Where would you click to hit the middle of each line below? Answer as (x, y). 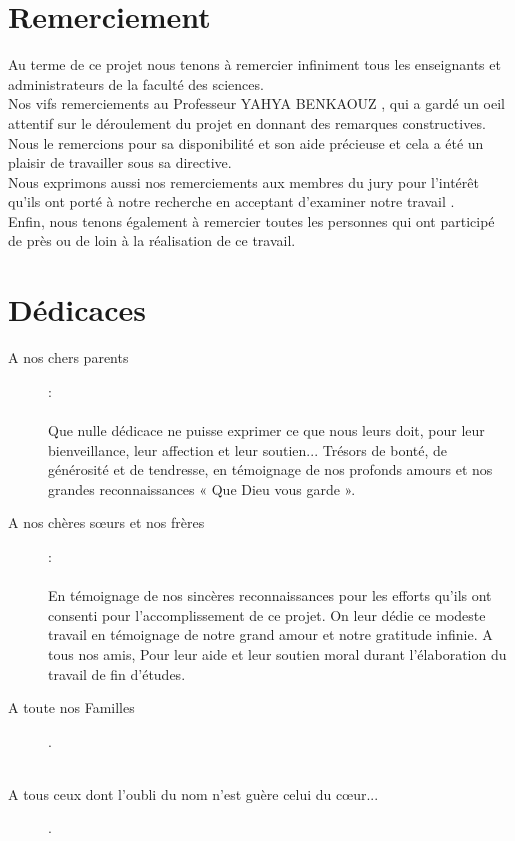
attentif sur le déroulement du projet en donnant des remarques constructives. (247, 122)
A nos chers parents (68, 357)
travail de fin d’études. (117, 673)
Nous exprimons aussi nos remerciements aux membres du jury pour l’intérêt (243, 181)
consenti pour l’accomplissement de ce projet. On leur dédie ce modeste (267, 614)
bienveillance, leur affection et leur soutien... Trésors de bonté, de (247, 449)
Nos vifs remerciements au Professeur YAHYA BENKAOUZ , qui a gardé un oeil (256, 103)
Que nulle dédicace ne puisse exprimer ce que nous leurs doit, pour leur (266, 429)
